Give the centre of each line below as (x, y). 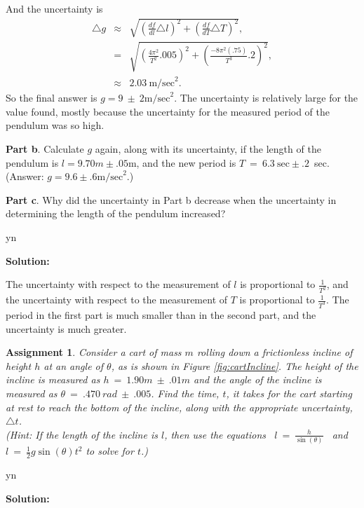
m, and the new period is (182, 162)
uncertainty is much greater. (66, 328)
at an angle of (74, 365)
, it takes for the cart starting (289, 393)
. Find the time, (185, 393)
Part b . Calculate (45, 149)
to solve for (110, 451)
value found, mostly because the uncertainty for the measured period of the (168, 111)
